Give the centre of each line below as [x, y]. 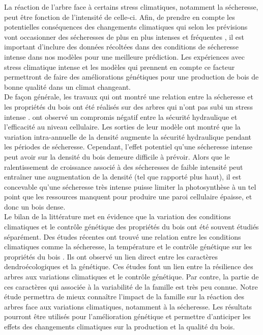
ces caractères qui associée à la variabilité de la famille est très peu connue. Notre [131, 286]
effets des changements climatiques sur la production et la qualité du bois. [120, 326]
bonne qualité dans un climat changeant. [67, 86]
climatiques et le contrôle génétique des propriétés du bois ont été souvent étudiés [131, 227]
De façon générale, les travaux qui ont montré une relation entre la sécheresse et [129, 97]
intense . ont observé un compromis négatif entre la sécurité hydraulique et [121, 117]
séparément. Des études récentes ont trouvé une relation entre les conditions [123, 236]
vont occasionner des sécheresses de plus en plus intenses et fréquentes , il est [124, 36]
